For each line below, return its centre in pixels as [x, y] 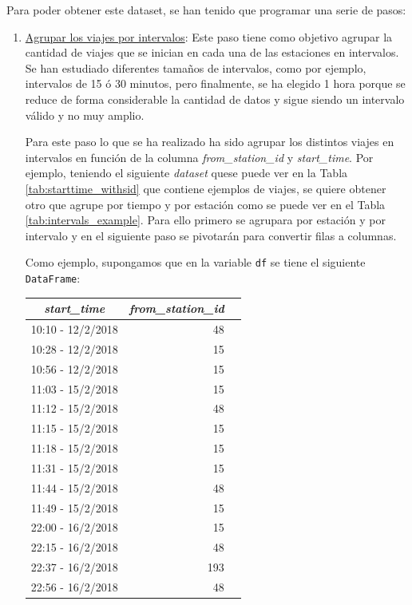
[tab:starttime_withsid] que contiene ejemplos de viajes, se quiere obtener [206, 188]
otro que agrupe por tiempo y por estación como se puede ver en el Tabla [205, 204]
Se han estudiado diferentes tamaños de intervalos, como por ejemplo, [196, 67]
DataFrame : [53, 277]
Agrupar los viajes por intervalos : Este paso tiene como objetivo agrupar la [209, 36]
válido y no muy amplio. [85, 115]
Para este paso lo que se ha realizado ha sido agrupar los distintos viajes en [210, 142]
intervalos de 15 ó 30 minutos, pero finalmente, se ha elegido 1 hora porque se [215, 83]
